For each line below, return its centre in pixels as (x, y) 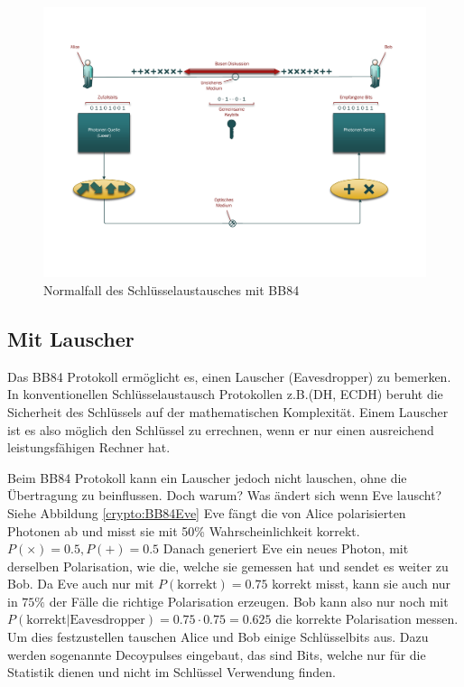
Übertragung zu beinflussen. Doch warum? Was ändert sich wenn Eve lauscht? (225, 495)
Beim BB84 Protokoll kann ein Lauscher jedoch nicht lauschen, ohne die (207, 477)
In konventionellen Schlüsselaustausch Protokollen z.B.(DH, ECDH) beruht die (225, 394)
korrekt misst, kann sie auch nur (362, 584)
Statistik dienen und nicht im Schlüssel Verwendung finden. (172, 672)
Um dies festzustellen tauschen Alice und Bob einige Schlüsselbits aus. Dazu (218, 637)
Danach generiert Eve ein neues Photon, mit (286, 548)
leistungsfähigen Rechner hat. (89, 447)
